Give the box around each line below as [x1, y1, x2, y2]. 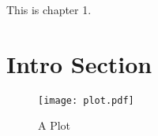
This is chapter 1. [6, 2, 92, 17]
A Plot [38, 117, 71, 134]
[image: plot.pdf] [38, 94, 134, 106]
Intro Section [6, 47, 152, 79]
